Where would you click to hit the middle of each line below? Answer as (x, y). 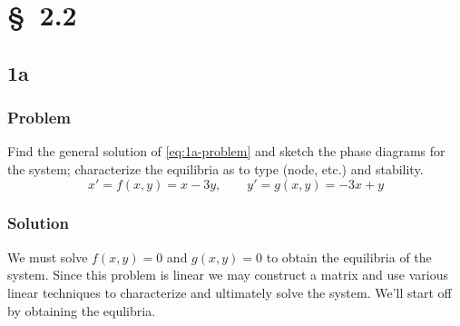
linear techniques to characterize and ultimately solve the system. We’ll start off (230, 292)
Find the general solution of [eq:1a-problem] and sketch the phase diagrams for (226, 151)
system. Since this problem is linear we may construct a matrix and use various (228, 275)
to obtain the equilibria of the (349, 257)
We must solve (48, 257)
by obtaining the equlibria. (82, 310)
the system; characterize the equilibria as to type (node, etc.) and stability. (215, 168)
